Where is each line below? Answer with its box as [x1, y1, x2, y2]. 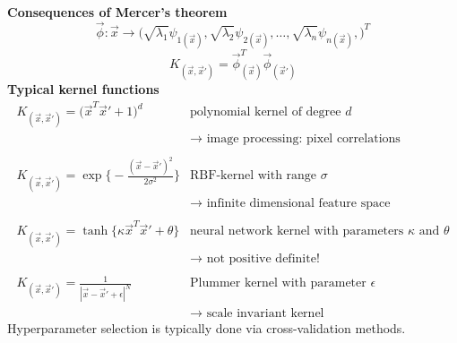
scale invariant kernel [206, 307, 324, 321]
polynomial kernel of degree [190, 106, 341, 119]
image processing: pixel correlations [206, 133, 401, 146]
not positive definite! [206, 252, 320, 265]
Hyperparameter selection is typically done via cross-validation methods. [7, 319, 406, 338]
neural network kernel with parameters [190, 225, 404, 238]
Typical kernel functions [7, 79, 160, 98]
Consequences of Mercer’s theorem [7, 3, 228, 21]
